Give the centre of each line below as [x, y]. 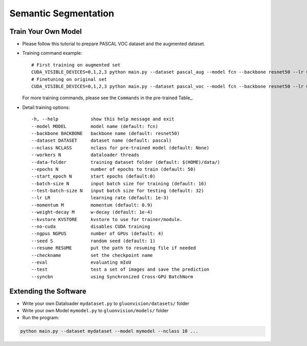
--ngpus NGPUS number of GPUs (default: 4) [97, 234]
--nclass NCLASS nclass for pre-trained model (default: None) [120, 148]
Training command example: [52, 53]
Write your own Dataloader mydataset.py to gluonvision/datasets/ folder [106, 303]
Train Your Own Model [46, 31]
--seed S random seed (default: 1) [93, 241]
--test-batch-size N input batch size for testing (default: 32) [118, 191]
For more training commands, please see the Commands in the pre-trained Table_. [108, 98]
